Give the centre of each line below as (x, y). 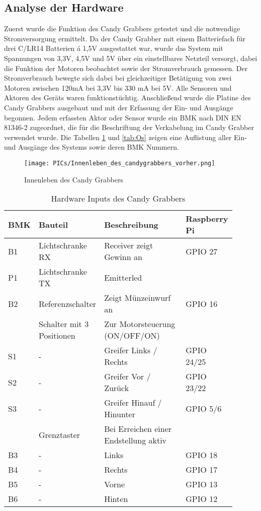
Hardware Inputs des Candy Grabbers (118, 199)
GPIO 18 (202, 455)
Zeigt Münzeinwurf (138, 298)
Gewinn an (123, 257)
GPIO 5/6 (204, 408)
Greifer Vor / (127, 376)
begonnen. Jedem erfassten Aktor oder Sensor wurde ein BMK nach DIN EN (123, 117)
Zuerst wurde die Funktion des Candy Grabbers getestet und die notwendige (122, 28)
